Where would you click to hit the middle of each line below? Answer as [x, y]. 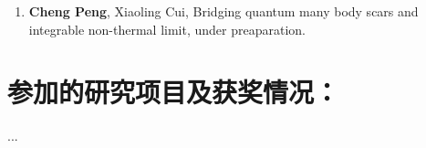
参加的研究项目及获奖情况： [174, 92]
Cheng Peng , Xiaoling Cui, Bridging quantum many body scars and [223, 11]
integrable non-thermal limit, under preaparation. [167, 29]
